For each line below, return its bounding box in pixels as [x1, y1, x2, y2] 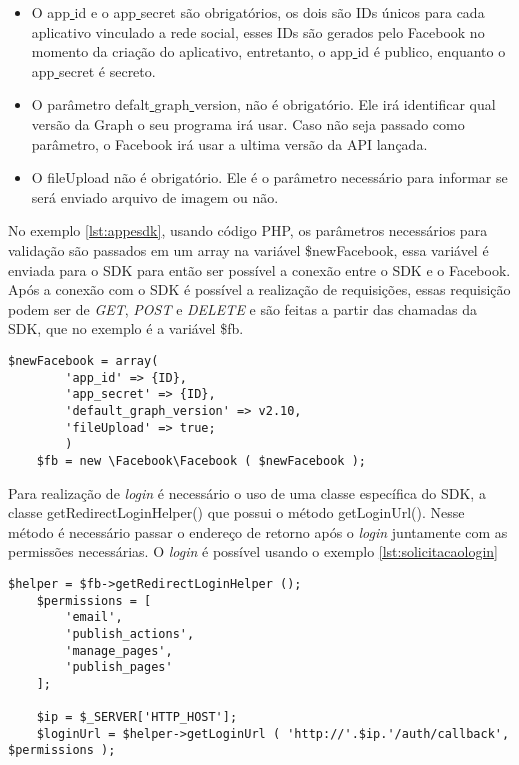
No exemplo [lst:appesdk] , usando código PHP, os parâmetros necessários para [8, 220, 488, 241]
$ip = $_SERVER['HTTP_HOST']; [36, 710, 238, 725]
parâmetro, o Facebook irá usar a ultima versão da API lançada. [31, 133, 428, 154]
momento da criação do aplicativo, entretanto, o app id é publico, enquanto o [31, 41, 506, 62]
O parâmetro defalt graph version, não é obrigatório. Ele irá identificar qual [31, 94, 496, 115]
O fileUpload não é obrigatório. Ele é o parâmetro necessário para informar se [31, 167, 508, 188]
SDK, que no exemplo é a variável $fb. [8, 318, 244, 339]
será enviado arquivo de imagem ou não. [31, 186, 279, 207]
